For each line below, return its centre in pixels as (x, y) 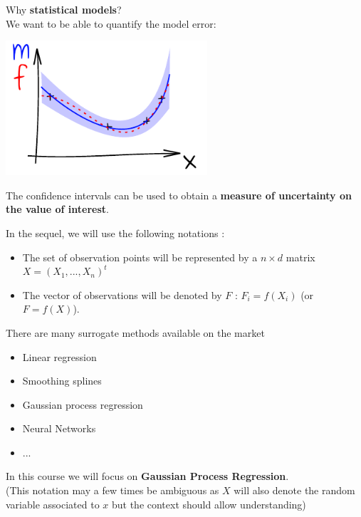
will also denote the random (294, 490)
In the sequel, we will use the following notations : (115, 233)
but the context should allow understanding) (209, 504)
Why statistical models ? (64, 9)
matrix (300, 257)
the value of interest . (57, 209)
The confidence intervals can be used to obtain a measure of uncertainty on (179, 195)
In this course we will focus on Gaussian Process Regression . (147, 476)
